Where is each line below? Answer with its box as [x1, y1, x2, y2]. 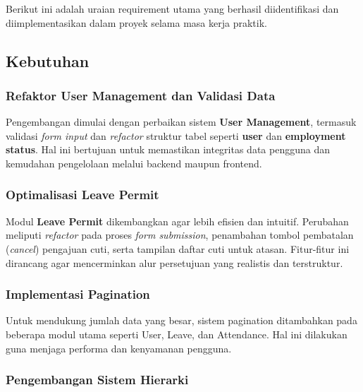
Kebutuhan [6, 49, 90, 71]
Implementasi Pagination [6, 285, 150, 303]
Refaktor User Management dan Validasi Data [6, 86, 276, 104]
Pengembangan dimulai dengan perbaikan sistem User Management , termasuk [6, 114, 357, 129]
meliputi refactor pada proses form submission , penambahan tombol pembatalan [6, 227, 354, 242]
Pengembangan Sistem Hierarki [6, 371, 189, 388]
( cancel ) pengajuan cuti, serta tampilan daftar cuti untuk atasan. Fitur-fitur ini [6, 241, 350, 256]
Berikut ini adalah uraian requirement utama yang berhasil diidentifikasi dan [6, 1, 339, 16]
